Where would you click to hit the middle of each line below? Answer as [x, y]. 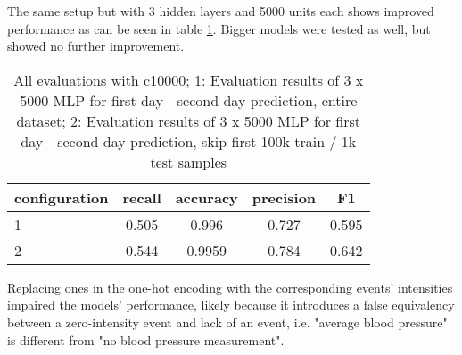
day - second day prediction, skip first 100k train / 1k [189, 141]
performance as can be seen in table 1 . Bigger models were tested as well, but [219, 28]
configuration [62, 197]
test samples [189, 161]
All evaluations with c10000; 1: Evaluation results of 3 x [189, 79]
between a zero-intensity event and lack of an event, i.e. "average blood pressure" [227, 322]
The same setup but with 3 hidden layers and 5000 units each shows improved [221, 11]
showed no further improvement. [96, 46]
